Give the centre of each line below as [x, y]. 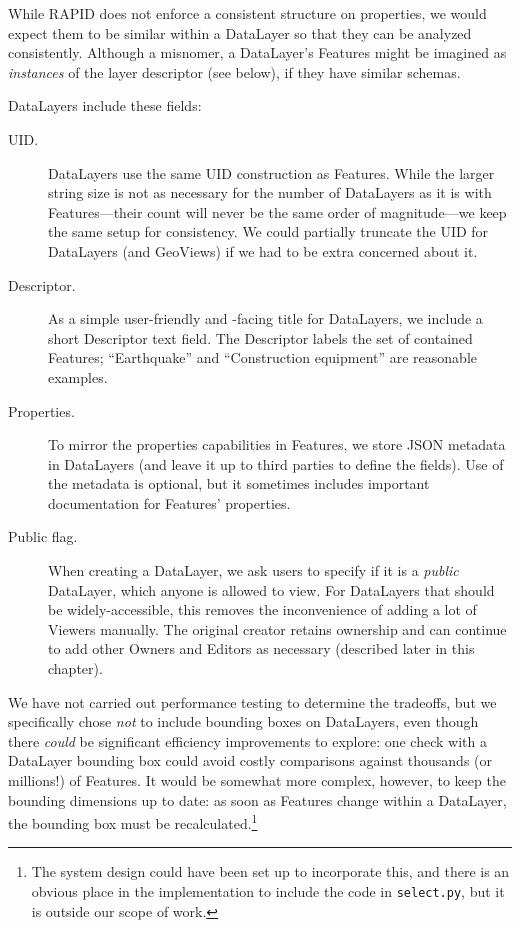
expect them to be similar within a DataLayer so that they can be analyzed [240, 32]
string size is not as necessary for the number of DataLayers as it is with [270, 192]
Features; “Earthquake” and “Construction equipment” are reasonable [263, 357]
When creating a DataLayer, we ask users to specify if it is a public [253, 570]
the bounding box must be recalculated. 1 [133, 821]
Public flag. [43, 536]
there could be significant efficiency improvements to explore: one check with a [247, 740]
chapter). [75, 668]
